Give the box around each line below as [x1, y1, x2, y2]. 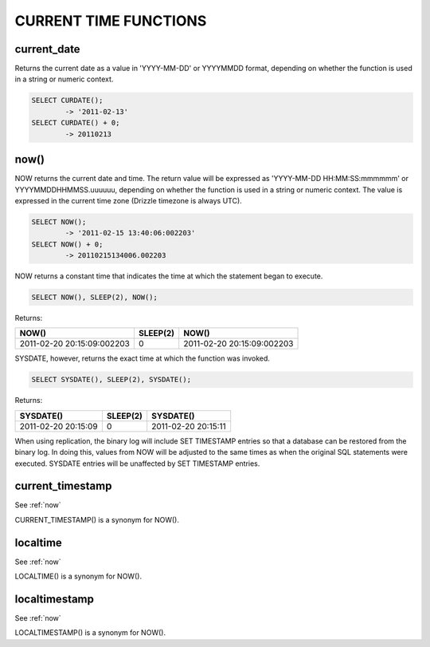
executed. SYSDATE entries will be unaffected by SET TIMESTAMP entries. [14, 459, 260, 468]
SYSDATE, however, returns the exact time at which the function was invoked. [14, 353, 271, 363]
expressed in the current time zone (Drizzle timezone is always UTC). [14, 195, 242, 205]
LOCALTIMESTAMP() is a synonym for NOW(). [14, 628, 166, 637]
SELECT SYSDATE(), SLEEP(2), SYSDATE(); [31, 375, 191, 385]
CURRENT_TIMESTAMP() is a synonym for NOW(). [14, 515, 179, 524]
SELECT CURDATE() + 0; [31, 118, 120, 128]
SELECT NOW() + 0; [31, 239, 104, 249]
